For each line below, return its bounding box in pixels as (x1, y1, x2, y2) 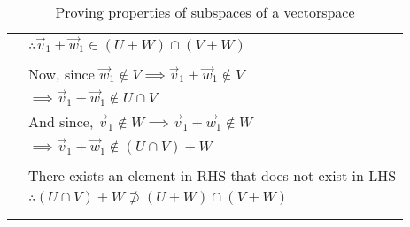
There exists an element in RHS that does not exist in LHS (28, 164, 397, 185)
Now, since (28, 63, 95, 84)
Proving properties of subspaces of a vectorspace (55, 2, 355, 22)
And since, (28, 111, 94, 132)
